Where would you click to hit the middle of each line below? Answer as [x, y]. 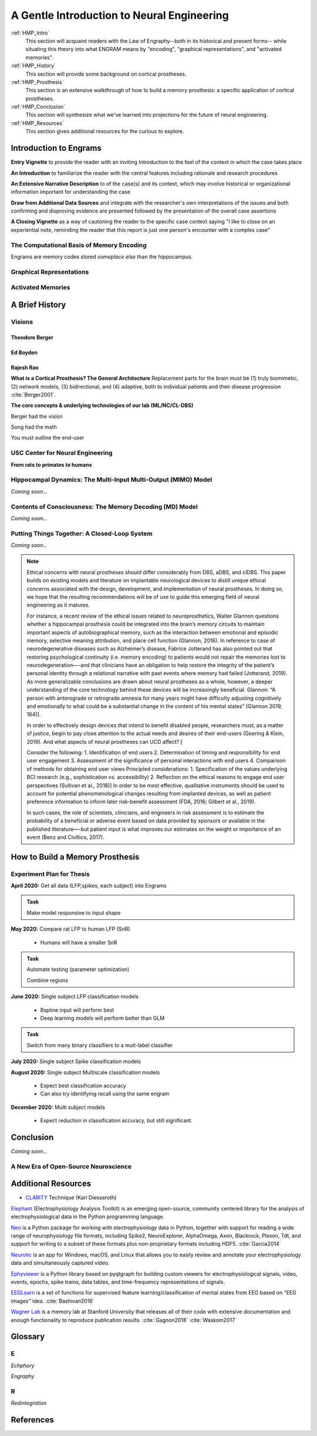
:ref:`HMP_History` [33, 66]
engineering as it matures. [58, 605]
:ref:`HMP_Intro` [30, 33]
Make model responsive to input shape [74, 912]
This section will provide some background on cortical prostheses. [106, 74]
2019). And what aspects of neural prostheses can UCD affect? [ [105, 741]
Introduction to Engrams [56, 148]
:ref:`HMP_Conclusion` [38, 107]
